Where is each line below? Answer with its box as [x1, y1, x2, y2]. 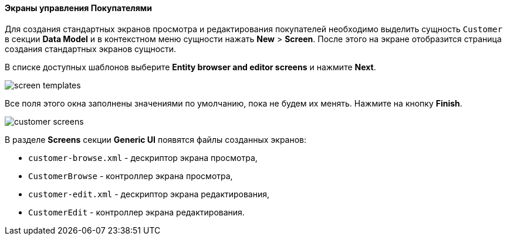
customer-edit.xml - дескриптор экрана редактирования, [28, 188, 270, 199]
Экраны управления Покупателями [5, 3, 152, 13]
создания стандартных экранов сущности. [5, 43, 177, 54]
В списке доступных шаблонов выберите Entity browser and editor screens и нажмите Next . [5, 61, 376, 72]
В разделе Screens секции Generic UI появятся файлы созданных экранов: [5, 134, 307, 145]
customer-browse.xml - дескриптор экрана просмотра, [28, 152, 258, 163]
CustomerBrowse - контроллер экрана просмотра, [28, 170, 233, 181]
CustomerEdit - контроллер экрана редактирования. [28, 207, 245, 217]
